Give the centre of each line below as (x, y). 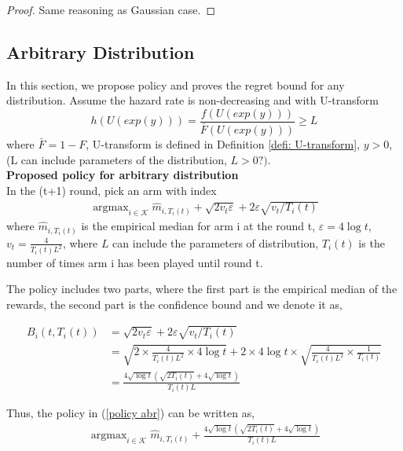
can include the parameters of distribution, (216, 242)
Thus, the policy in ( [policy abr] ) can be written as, (131, 413)
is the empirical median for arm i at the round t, (198, 226)
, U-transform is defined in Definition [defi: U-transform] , (223, 144)
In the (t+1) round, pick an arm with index (112, 190)
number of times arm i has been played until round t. (135, 262)
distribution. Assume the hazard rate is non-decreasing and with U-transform (192, 100)
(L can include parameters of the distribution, (117, 159)
